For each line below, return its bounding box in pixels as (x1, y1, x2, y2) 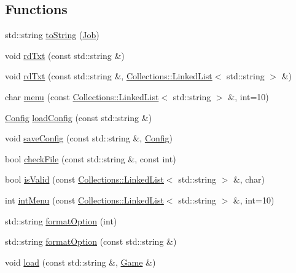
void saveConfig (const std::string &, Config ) (5, 132, 173, 144)
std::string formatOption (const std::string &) (5, 235, 177, 248)
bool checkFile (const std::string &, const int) (5, 152, 176, 165)
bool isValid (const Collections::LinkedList (5, 173, 164, 186)
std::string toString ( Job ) (5, 28, 99, 41)
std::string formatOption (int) (5, 214, 117, 227)
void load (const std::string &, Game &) (5, 255, 156, 268)
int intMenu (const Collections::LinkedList (5, 193, 164, 206)
